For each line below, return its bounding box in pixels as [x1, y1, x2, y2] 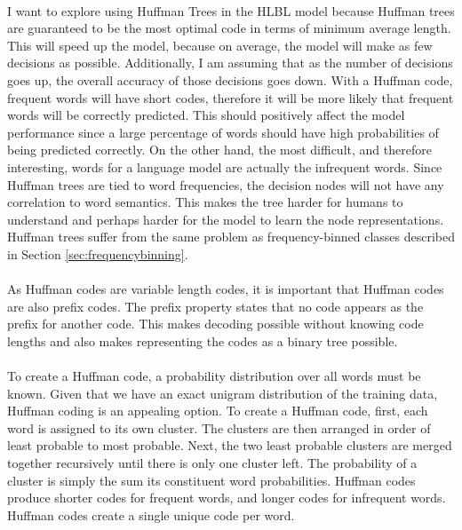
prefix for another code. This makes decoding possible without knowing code [7, 314, 424, 333]
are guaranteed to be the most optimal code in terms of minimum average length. [7, 19, 451, 37]
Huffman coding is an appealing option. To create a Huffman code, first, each [7, 401, 428, 420]
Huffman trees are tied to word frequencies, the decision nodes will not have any [7, 175, 444, 194]
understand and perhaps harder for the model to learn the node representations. [7, 210, 444, 228]
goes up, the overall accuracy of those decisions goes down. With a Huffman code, [7, 70, 453, 89]
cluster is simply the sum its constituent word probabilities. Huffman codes [7, 471, 416, 489]
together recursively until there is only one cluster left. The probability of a [7, 454, 418, 472]
